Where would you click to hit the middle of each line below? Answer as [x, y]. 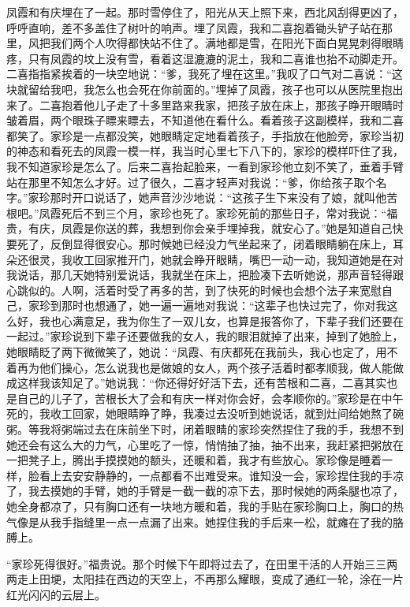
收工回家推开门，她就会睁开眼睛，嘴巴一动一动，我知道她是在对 [238, 259]
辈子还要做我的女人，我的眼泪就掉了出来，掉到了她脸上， [254, 336]
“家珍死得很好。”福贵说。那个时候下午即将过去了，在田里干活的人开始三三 [197, 563]
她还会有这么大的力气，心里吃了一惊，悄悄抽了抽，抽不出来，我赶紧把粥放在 [205, 444]
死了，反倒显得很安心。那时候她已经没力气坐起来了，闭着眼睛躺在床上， [205, 243]
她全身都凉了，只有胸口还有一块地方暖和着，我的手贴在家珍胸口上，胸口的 [199, 506]
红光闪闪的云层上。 [56, 594]
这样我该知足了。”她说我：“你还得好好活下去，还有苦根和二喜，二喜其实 [202, 383]
